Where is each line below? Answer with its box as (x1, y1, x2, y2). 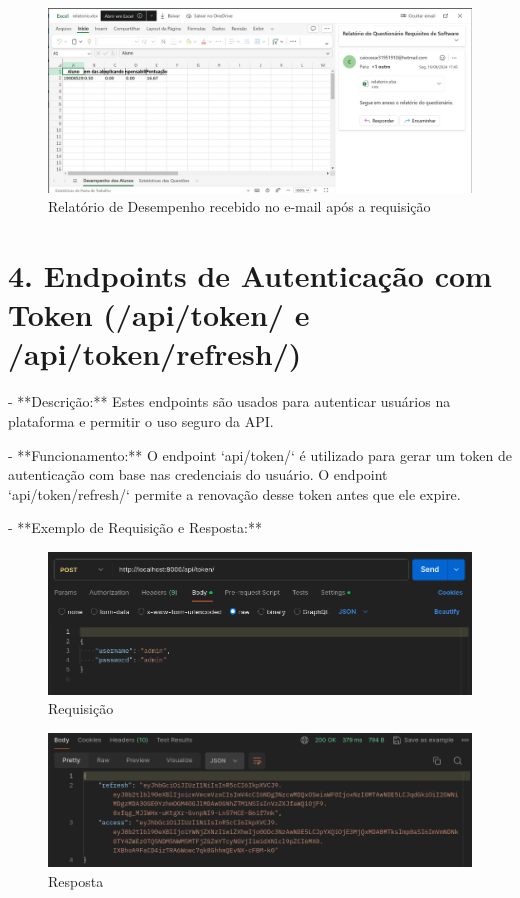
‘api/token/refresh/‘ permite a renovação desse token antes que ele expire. (8, 483, 461, 504)
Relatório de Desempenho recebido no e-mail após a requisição (48, 196, 431, 217)
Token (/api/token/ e (8, 294, 310, 335)
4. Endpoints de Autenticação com (8, 255, 492, 296)
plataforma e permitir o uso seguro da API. (8, 410, 274, 431)
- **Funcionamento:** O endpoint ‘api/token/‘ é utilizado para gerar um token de (8, 444, 512, 465)
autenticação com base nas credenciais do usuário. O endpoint (8, 464, 388, 485)
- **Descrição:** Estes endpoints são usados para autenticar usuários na (8, 391, 451, 412)
